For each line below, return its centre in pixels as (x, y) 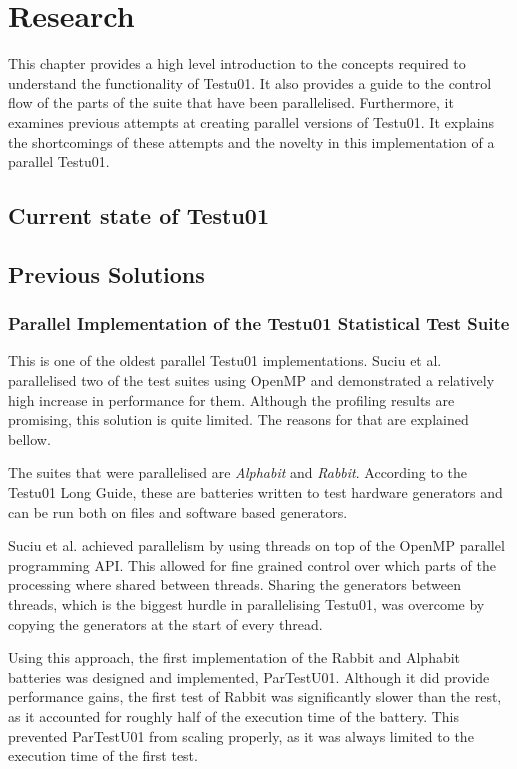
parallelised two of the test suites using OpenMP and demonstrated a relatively (251, 380)
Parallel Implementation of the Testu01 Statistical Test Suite (259, 323)
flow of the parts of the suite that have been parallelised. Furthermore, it (231, 102)
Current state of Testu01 (139, 215)
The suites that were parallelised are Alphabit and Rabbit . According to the (238, 472)
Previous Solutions (106, 273)
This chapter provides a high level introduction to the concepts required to (237, 63)
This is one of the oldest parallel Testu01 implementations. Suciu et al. (225, 360)
